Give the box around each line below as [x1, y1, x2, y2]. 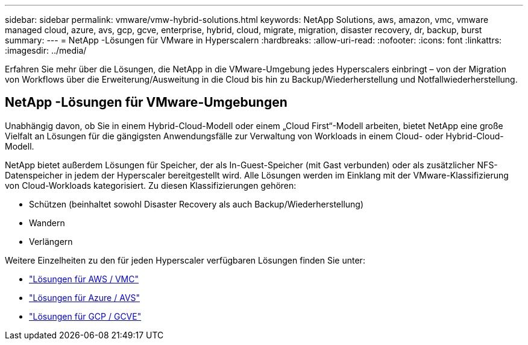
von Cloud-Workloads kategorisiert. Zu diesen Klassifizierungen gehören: [5, 180, 297, 191]
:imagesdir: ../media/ [5, 45, 87, 55]
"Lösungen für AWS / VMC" [29, 273, 139, 284]
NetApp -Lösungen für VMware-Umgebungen [5, 95, 288, 110]
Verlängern [29, 236, 73, 247]
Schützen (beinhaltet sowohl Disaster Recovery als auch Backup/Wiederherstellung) [29, 198, 364, 209]
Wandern [29, 217, 65, 228]
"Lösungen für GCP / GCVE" [29, 311, 142, 321]
